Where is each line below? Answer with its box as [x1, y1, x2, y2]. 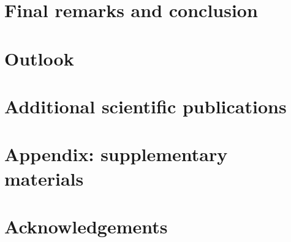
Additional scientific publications [4, 93, 287, 118]
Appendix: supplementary [4, 142, 228, 167]
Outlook [4, 45, 74, 70]
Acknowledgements [4, 213, 168, 238]
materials [4, 165, 84, 191]
